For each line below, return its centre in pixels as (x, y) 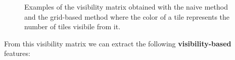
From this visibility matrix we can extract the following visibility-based (118, 43)
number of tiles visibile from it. (73, 26)
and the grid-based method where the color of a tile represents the (127, 16)
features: (17, 53)
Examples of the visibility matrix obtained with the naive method (126, 7)
